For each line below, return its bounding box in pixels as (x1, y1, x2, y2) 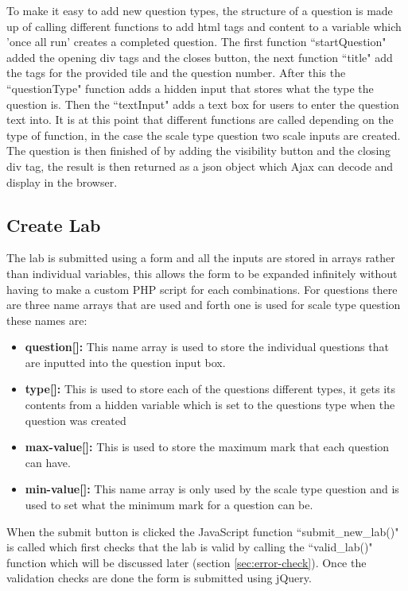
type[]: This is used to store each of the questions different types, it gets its (25, 380, 395, 397)
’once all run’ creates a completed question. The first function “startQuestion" (6, 33, 387, 50)
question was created (25, 411, 126, 428)
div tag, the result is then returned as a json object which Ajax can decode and (6, 157, 394, 174)
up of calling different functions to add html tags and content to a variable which (6, 17, 402, 34)
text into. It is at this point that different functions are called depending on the (6, 111, 394, 128)
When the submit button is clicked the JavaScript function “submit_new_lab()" (6, 523, 399, 539)
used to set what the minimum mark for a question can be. (25, 496, 313, 513)
